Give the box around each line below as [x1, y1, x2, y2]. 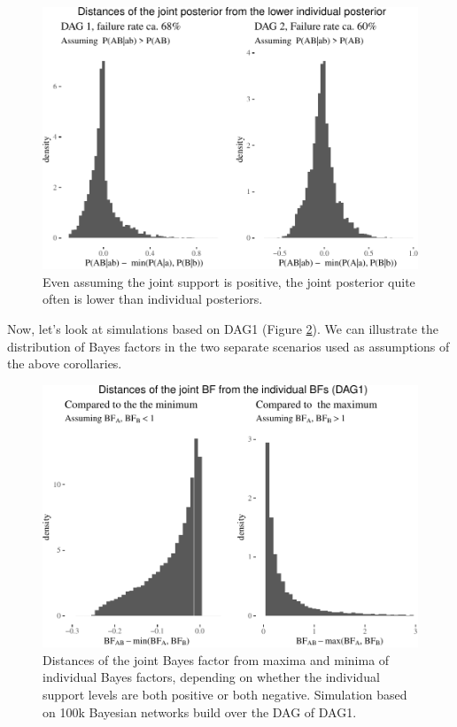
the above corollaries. [7, 354, 122, 373]
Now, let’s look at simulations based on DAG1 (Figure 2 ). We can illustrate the [7, 320, 439, 338]
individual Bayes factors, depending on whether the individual [43, 668, 380, 686]
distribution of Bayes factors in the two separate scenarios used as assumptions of [7, 336, 450, 355]
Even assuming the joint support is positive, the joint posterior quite [43, 272, 415, 290]
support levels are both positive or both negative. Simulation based [43, 684, 407, 703]
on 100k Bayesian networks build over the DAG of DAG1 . [43, 702, 357, 721]
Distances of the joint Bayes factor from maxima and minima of [43, 650, 390, 669]
